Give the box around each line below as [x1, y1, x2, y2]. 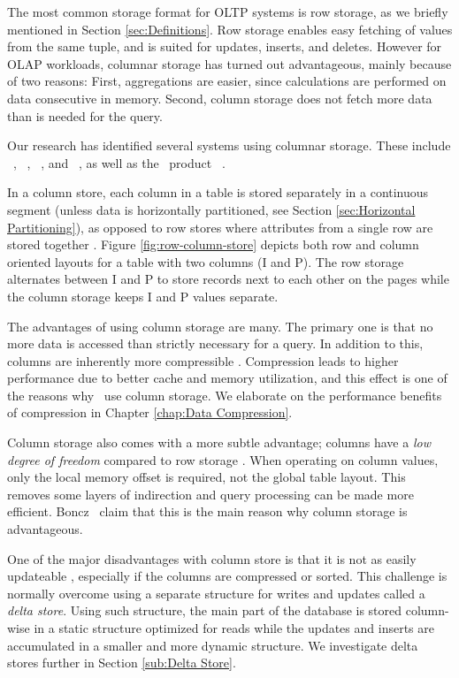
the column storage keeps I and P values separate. [7, 286, 279, 305]
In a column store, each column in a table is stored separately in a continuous [7, 183, 429, 202]
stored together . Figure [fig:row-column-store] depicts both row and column [7, 235, 419, 254]
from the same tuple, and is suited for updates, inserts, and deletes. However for [7, 37, 442, 56]
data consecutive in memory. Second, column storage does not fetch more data [7, 88, 432, 107]
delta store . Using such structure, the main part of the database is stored [7, 601, 402, 620]
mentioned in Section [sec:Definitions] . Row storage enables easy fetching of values [7, 19, 453, 38]
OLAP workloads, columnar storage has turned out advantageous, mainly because [7, 54, 452, 72]
